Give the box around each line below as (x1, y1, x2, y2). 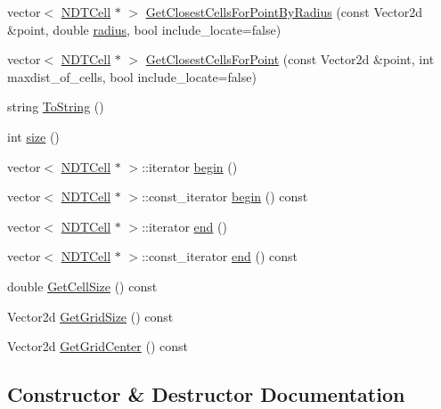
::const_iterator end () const (142, 247, 298, 266)
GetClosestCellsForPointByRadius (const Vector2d (145, 3, 422, 20)
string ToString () (7, 97, 104, 116)
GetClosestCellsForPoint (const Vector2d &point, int (145, 50, 435, 69)
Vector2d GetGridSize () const (7, 307, 174, 325)
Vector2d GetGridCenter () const (7, 337, 189, 356)
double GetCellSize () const (7, 276, 158, 295)
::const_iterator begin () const (142, 187, 308, 206)
